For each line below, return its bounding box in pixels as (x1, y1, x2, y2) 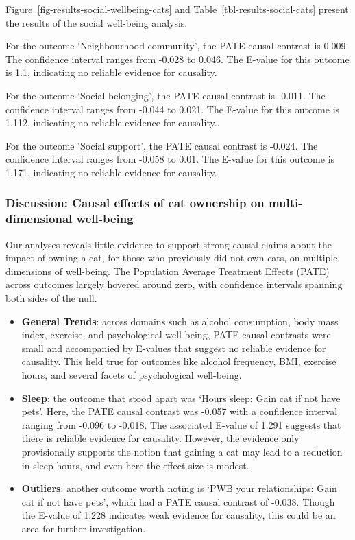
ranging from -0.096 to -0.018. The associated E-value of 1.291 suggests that (21, 417, 341, 432)
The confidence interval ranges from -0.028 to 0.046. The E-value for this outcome (5, 51, 350, 66)
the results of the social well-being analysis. (5, 15, 188, 30)
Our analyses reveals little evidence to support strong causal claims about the (5, 237, 332, 251)
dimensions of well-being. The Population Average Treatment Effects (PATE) (5, 263, 330, 278)
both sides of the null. (5, 291, 97, 305)
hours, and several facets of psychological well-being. (21, 368, 242, 382)
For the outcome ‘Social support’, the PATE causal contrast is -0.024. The (5, 138, 318, 152)
